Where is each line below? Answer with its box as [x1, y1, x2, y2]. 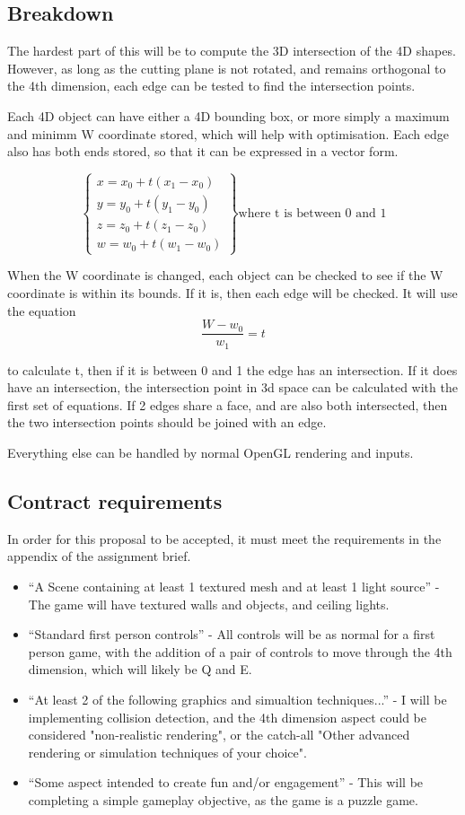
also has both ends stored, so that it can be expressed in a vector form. [7, 142, 399, 161]
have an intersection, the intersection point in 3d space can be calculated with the [7, 378, 458, 397]
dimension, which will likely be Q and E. [28, 660, 252, 679]
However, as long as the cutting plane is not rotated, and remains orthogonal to [7, 58, 446, 77]
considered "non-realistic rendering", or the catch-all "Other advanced [28, 725, 410, 744]
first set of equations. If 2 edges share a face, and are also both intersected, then [7, 395, 448, 414]
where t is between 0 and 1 [238, 206, 387, 220]
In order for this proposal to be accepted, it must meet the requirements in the [7, 529, 442, 548]
